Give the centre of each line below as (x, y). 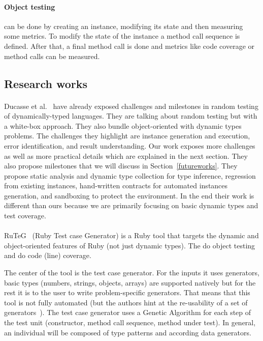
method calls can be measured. (52, 56)
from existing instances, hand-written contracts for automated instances (116, 186)
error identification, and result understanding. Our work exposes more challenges (130, 145)
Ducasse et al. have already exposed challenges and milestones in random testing (131, 106)
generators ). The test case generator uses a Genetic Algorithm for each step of (128, 312)
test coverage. (25, 216)
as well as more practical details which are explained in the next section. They (126, 155)
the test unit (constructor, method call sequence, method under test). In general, (130, 322)
